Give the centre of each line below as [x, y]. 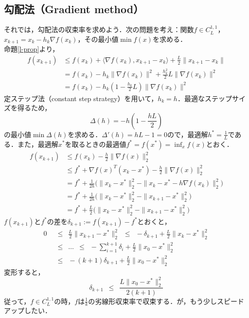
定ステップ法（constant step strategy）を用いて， [81, 98]
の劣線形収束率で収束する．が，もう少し [153, 301]
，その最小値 [98, 39]
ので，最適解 [187, 134]
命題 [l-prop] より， [32, 49]
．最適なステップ [205, 98]
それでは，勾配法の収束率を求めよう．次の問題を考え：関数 [99, 29]
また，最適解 [38, 144]
